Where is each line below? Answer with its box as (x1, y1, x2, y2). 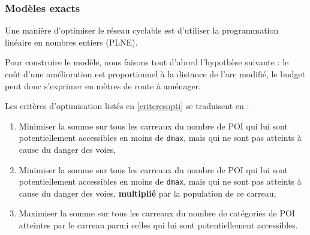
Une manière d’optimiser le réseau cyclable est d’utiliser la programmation (5, 24, 279, 37)
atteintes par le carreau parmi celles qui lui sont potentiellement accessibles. (19, 219, 298, 231)
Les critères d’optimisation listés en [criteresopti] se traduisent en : (5, 100, 249, 112)
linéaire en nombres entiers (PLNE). (5, 35, 138, 48)
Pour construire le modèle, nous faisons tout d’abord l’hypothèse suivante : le (5, 56, 289, 68)
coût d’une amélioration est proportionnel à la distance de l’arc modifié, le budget (5, 68, 306, 80)
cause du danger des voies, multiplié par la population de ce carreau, (19, 186, 276, 199)
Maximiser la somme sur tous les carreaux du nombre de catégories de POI (19, 207, 295, 219)
